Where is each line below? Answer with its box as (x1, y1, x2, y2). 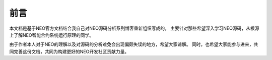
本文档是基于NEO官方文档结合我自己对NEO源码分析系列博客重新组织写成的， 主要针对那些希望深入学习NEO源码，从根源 (9, 25, 259, 31)
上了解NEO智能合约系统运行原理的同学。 (9, 32, 94, 38)
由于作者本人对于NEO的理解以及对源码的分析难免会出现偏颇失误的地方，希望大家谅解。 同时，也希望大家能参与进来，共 (9, 41, 258, 47)
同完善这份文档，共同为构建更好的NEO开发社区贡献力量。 (9, 48, 129, 54)
